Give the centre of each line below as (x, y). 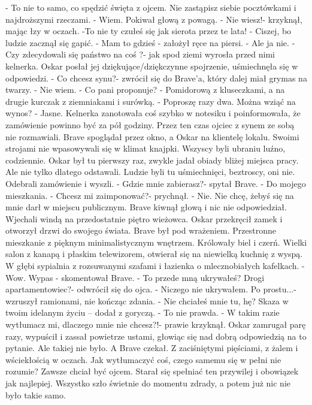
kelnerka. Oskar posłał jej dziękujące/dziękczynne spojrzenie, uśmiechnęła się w (152, 66)
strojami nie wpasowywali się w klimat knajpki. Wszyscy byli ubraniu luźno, (146, 148)
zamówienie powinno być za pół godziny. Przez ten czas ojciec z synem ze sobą (150, 124)
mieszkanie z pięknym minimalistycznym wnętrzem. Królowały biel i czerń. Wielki (156, 242)
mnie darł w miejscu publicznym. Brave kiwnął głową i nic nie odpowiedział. (146, 207)
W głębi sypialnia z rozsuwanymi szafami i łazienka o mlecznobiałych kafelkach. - (155, 266)
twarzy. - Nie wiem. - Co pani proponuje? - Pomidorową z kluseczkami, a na (145, 90)
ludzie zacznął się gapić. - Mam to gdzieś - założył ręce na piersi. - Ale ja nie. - (150, 42)
